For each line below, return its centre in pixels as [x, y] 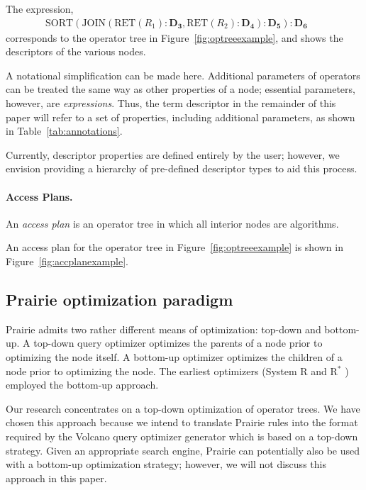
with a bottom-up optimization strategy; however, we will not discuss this [166, 464]
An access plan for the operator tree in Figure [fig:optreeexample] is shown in [174, 247]
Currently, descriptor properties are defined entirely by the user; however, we [173, 154]
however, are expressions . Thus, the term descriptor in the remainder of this [171, 103]
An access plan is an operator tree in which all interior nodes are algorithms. [172, 223]
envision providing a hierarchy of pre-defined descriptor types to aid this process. [182, 168]
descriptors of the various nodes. [76, 51]
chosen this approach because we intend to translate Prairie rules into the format [182, 422]
